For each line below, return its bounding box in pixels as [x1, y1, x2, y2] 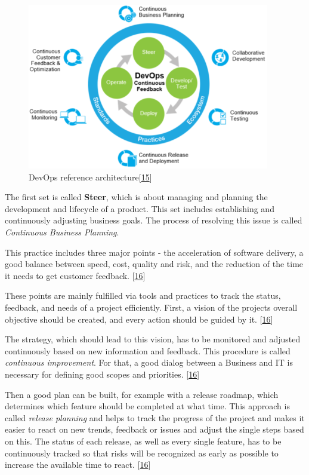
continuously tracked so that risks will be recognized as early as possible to [5, 446, 279, 459]
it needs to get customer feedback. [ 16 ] [5, 269, 146, 281]
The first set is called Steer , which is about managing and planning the [5, 191, 268, 203]
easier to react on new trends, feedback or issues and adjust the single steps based [5, 423, 304, 436]
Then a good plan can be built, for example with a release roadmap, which [5, 388, 279, 400]
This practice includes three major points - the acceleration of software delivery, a [5, 246, 304, 258]
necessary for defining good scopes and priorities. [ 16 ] [5, 367, 200, 380]
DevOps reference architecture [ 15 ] [29, 170, 152, 183]
